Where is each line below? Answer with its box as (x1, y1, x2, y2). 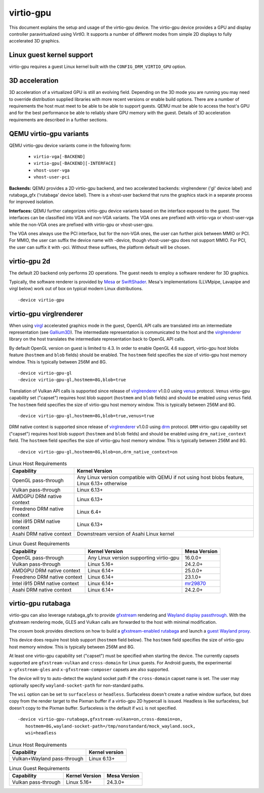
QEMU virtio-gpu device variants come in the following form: (9, 142, 132, 148)
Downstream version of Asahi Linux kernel (77, 531, 175, 538)
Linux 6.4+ (77, 509, 102, 516)
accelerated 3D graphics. (9, 38, 60, 44)
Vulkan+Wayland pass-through (12, 755, 84, 762)
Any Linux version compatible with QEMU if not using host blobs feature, (77, 474, 244, 481)
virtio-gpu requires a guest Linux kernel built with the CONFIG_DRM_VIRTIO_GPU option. (9, 64, 187, 69)
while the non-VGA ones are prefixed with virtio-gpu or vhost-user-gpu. (9, 222, 154, 227)
